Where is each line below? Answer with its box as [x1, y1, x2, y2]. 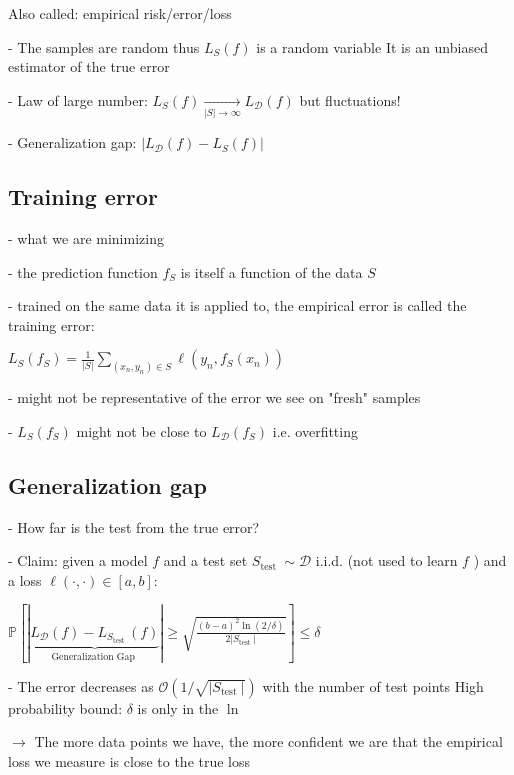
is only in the [137, 697, 219, 718]
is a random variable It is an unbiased [256, 36, 488, 57]
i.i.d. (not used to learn [315, 550, 458, 571]
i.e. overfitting [272, 420, 358, 441]
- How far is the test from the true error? [8, 516, 260, 537]
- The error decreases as [8, 675, 154, 696]
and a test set [163, 550, 248, 571]
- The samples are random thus [8, 36, 200, 57]
